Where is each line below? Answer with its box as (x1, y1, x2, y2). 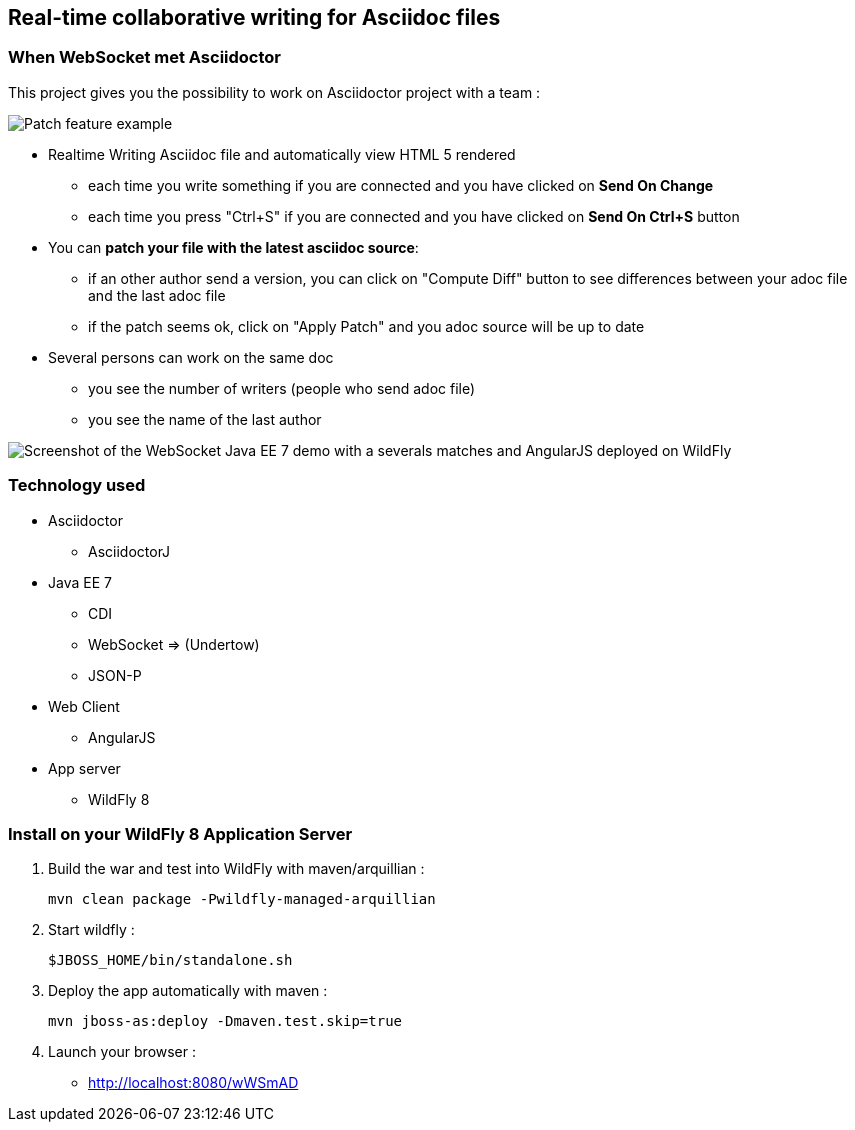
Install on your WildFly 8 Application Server (8, 823, 353, 844)
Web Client (48, 697, 120, 715)
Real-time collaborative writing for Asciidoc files (8, 5, 501, 30)
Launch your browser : (48, 1043, 197, 1061)
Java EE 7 (48, 573, 112, 591)
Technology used (8, 475, 146, 496)
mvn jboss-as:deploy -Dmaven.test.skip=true (48, 1013, 403, 1030)
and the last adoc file (88, 286, 226, 304)
